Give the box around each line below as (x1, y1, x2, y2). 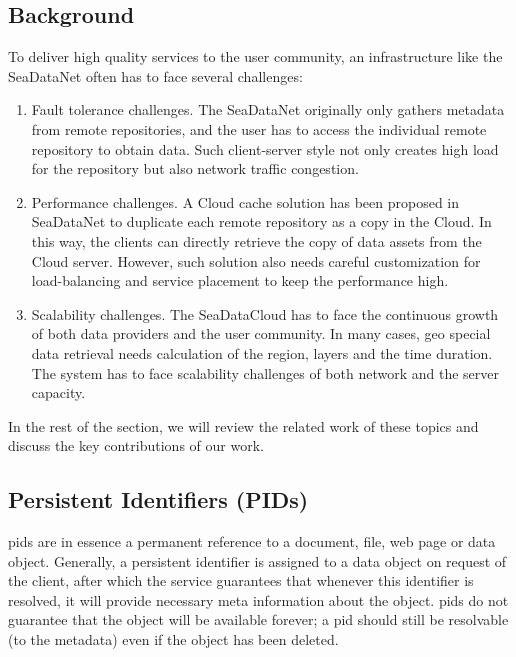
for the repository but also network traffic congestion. (31, 158, 359, 179)
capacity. (31, 382, 86, 403)
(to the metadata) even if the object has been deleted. (8, 629, 339, 650)
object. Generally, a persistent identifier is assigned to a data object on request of (8, 550, 507, 571)
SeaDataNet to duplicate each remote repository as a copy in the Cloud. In (31, 211, 492, 232)
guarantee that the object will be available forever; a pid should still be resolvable (8, 609, 509, 630)
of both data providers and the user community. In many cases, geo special (31, 323, 491, 344)
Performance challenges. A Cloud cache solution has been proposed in (31, 191, 460, 212)
